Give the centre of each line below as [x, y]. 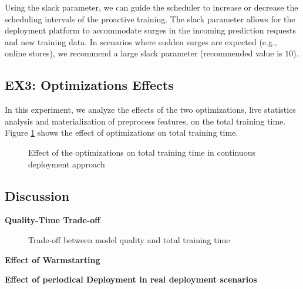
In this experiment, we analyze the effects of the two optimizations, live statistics [150, 110]
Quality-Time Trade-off [53, 220]
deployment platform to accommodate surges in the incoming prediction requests [150, 30]
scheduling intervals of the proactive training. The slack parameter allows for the [150, 19]
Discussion [37, 195]
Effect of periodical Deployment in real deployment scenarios [131, 279]
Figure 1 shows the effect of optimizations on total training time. [122, 132]
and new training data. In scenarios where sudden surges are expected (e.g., [141, 41]
